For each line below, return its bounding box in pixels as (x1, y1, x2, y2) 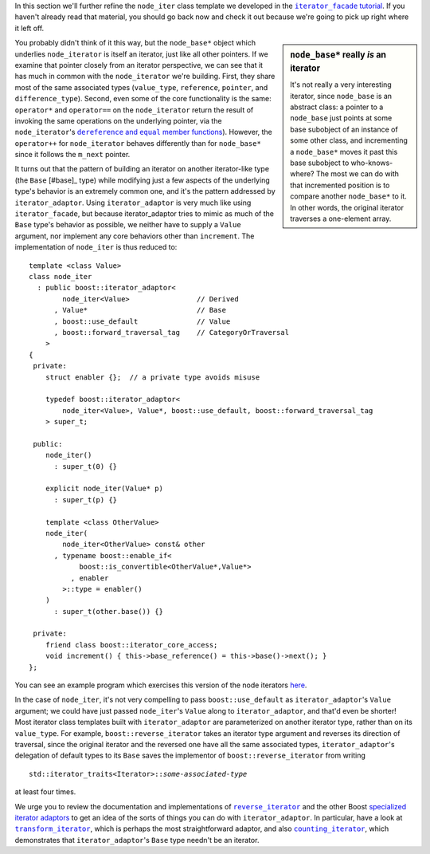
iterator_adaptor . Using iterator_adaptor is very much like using (14, 198, 252, 207)
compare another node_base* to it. (290, 191, 408, 201)
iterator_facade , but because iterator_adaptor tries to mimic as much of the (14, 209, 275, 218)
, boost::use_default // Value (53, 317, 231, 326)
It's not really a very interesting (290, 80, 392, 89)
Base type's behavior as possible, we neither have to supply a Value (14, 220, 242, 230)
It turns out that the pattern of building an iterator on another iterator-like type (14, 164, 270, 174)
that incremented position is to (290, 180, 390, 190)
